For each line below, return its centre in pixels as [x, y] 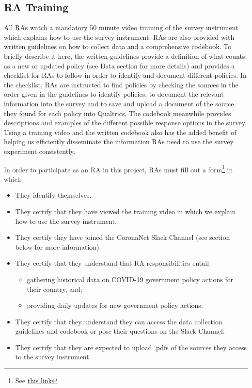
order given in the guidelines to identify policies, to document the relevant [114, 94]
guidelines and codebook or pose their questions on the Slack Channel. [120, 331]
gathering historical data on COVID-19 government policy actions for [130, 279]
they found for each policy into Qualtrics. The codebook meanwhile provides [118, 113]
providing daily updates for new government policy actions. [115, 305]
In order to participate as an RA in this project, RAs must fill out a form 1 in [118, 169]
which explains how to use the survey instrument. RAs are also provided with [119, 37]
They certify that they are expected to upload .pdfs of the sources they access [131, 347]
